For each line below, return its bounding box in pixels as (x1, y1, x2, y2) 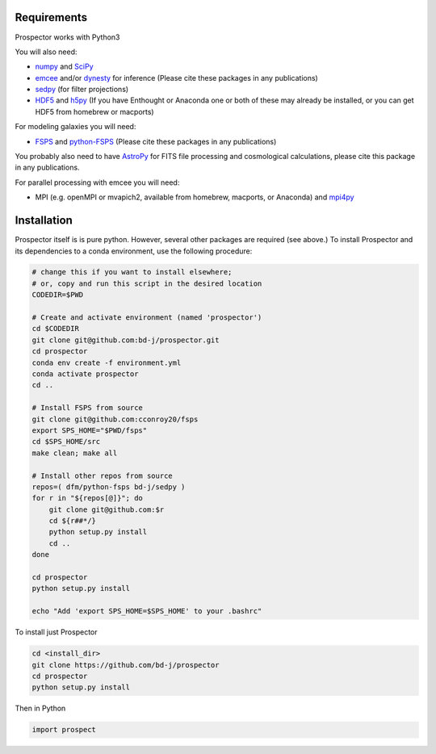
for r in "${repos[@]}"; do (31, 493, 143, 503)
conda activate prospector (31, 370, 139, 379)
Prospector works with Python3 (15, 32, 120, 42)
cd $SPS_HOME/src (31, 437, 101, 446)
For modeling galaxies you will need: (15, 122, 136, 132)
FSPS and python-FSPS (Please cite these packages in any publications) (35, 136, 277, 146)
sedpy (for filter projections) (35, 85, 129, 94)
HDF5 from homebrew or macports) (35, 107, 154, 116)
